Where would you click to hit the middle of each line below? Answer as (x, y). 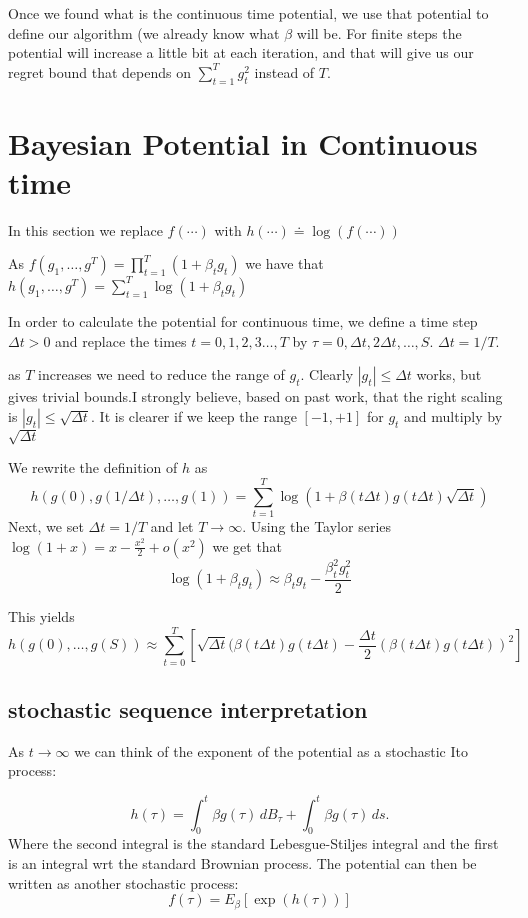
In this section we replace (85, 229)
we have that (284, 263)
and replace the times (121, 340)
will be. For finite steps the (379, 32)
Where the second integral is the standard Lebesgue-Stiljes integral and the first (253, 843)
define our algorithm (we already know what (144, 32)
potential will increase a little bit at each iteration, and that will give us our (241, 52)
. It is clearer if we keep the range (194, 415)
